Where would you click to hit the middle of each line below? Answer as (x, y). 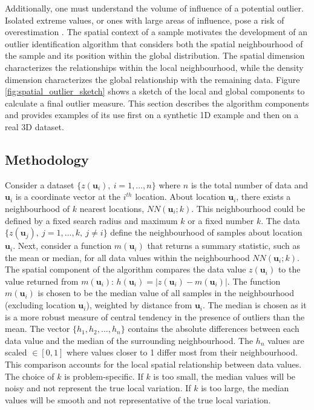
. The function (254, 281)
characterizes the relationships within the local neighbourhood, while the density (154, 67)
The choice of (30, 376)
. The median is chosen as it (255, 305)
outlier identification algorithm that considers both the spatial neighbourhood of (154, 43)
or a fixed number (221, 220)
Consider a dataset (40, 184)
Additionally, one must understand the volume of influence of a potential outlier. (154, 8)
